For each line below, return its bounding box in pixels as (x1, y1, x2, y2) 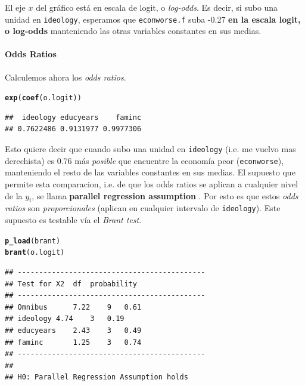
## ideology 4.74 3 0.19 (5, 314, 125, 323)
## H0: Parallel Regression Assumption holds (5, 373, 188, 382)
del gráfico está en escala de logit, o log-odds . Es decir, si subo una (36, 1, 278, 13)
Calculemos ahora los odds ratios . (5, 70, 126, 83)
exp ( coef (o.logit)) (5, 94, 82, 103)
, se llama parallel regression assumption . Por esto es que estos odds (32, 189, 298, 202)
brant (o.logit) (5, 248, 65, 257)
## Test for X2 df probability (5, 279, 137, 288)
